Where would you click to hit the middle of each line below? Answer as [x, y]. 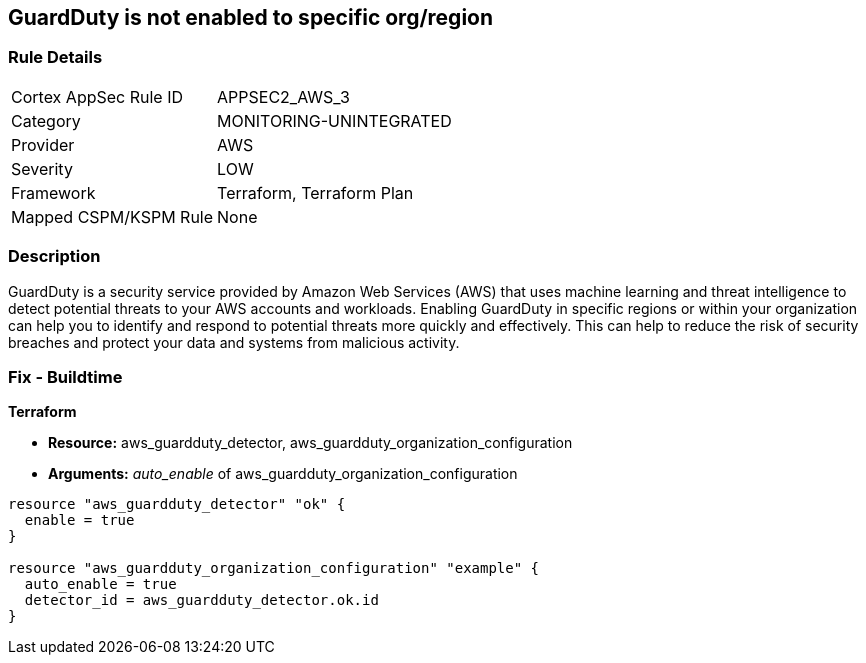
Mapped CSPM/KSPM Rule [112, 216]
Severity [42, 168]
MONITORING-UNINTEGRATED [334, 120]
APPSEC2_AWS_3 [283, 96]
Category [46, 120]
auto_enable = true [100, 584]
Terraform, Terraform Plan [315, 192]
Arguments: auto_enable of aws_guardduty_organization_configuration [283, 474]
